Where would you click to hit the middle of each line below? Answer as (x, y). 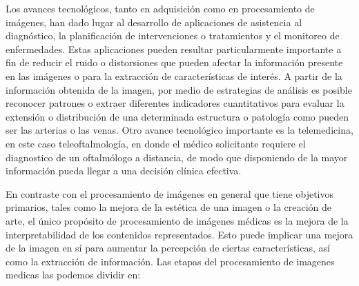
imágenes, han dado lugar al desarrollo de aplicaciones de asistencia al (154, 22)
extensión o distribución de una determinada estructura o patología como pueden (177, 116)
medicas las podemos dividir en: (73, 275)
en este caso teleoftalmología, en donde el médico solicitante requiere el (156, 143)
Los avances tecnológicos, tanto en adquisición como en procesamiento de (160, 8)
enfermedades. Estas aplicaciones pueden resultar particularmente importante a (174, 49)
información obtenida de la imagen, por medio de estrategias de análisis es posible (179, 89)
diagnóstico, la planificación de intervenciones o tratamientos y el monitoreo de (173, 35)
